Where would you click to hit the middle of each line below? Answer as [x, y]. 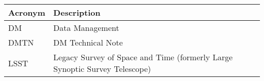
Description [77, 12]
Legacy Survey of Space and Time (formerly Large [143, 57]
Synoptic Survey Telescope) [102, 69]
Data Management [86, 28]
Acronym [27, 12]
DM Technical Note [88, 42]
